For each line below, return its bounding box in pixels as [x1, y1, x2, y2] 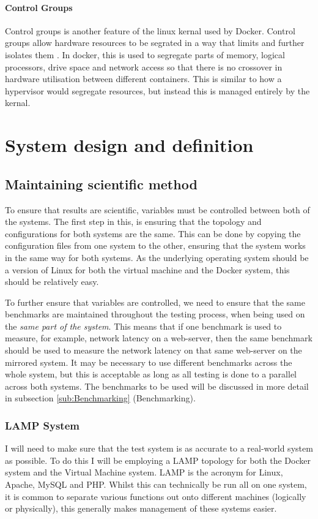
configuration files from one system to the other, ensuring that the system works [5, 239, 306, 252]
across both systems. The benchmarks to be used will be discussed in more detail [5, 379, 309, 392]
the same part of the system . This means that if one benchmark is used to [5, 319, 282, 332]
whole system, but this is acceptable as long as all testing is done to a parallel [5, 368, 297, 381]
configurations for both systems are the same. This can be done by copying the [5, 227, 301, 240]
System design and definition [5, 132, 254, 157]
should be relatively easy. [5, 275, 99, 288]
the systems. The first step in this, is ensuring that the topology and [5, 215, 262, 228]
